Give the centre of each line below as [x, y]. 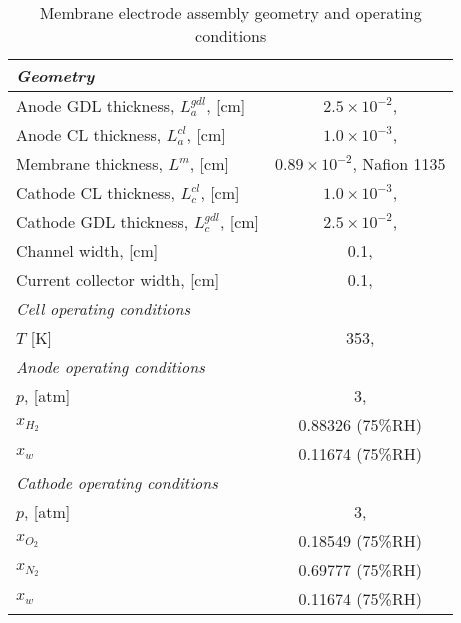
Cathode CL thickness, [96, 192]
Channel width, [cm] [87, 250]
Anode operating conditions [110, 366]
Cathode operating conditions [117, 482]
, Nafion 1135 [399, 163]
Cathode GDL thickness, [102, 221]
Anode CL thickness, [89, 134]
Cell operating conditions [103, 308]
